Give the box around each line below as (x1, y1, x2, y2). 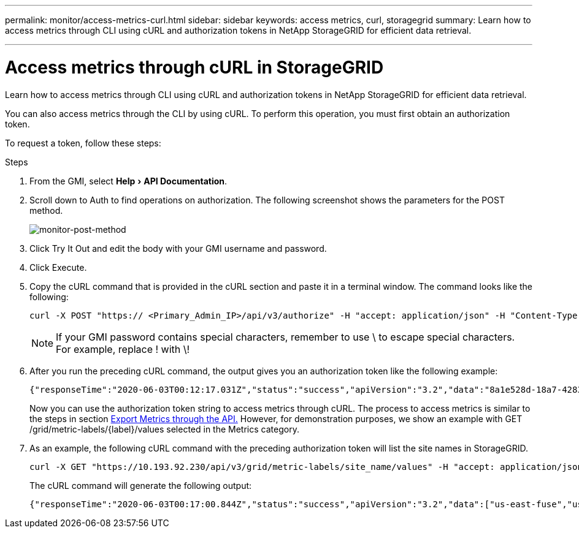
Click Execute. (29, 262, 87, 273)
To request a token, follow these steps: (5, 137, 161, 148)
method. (29, 205, 63, 216)
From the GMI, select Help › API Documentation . (29, 175, 228, 186)
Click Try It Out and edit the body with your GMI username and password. (29, 243, 327, 254)
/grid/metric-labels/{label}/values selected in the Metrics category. (29, 423, 299, 434)
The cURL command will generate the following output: (29, 480, 252, 491)
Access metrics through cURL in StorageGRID (5, 56, 384, 78)
